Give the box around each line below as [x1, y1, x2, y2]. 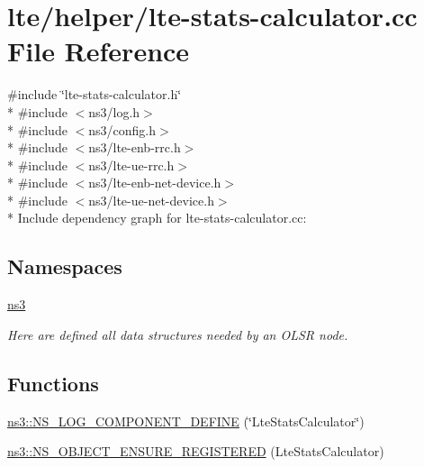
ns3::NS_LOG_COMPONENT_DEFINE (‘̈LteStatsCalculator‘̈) [7, 411, 365, 430]
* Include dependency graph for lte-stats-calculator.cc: [7, 208, 307, 227]
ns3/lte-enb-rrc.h [88, 138, 181, 157]
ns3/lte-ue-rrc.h [88, 155, 175, 174]
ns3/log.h [88, 102, 140, 121]
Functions [7, 369, 99, 397]
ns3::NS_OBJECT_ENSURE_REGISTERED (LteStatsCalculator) [7, 442, 384, 461]
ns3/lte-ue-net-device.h [88, 190, 214, 209]
